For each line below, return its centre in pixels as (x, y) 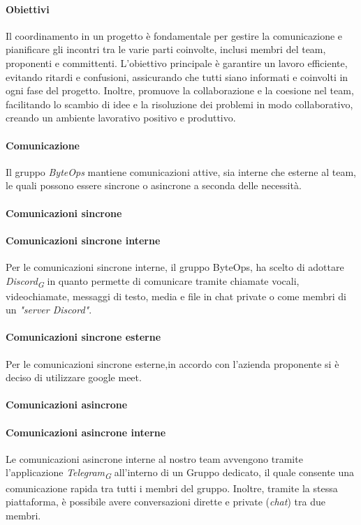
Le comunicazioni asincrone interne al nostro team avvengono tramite (154, 458)
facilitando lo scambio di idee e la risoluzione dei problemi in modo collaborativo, (179, 104)
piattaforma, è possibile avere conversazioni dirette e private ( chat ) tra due (165, 502)
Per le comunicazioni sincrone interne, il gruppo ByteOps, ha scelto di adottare (175, 266)
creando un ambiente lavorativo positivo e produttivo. (121, 118)
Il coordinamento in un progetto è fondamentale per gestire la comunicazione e (174, 35)
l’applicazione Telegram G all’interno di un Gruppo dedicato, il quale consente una (180, 473)
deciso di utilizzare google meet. (74, 377)
